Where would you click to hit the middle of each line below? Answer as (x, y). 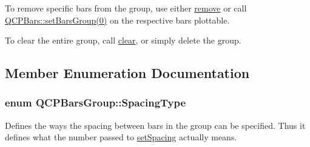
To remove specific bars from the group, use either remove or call (126, 8)
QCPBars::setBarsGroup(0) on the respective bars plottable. (117, 20)
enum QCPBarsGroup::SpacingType (96, 103)
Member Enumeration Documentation (127, 73)
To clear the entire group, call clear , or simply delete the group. (123, 40)
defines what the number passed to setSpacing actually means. (121, 137)
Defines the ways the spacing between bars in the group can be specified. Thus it (155, 125)
